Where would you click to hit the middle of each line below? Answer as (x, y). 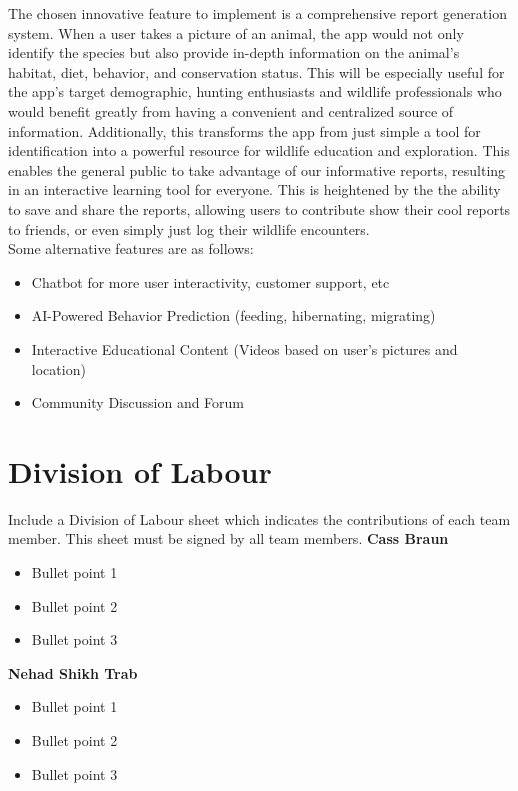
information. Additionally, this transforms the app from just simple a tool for (244, 130)
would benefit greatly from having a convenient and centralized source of (231, 110)
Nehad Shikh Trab (73, 672)
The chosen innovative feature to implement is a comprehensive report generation (257, 13)
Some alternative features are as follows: (131, 248)
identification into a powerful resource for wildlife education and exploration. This (259, 150)
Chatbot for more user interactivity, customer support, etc (210, 281)
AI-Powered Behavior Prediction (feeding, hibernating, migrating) (233, 315)
